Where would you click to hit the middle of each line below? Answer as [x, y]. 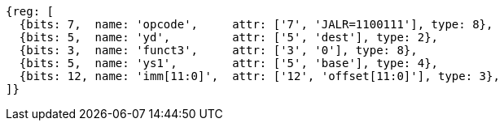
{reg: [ [30, 11]
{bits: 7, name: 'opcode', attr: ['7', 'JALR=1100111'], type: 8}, [256, 24]
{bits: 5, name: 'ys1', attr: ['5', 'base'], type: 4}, [229, 63]
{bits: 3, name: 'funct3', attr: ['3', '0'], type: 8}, [218, 50]
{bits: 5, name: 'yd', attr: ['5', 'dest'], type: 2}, [229, 37]
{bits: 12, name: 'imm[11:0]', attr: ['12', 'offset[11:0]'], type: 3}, [259, 76]
